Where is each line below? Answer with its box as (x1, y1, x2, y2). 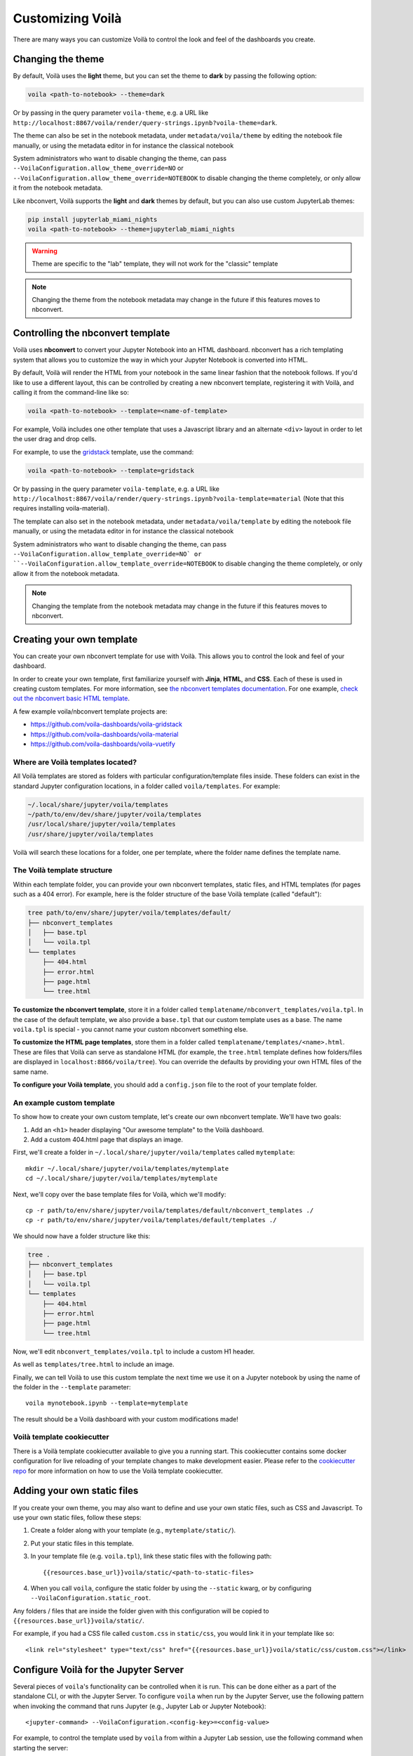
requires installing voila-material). (13, 504, 110, 513)
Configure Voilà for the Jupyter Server (13, 1663, 184, 1675)
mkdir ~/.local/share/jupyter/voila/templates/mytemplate (25, 1165, 229, 1172)
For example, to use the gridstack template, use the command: (13, 447, 194, 456)
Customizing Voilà (13, 11, 122, 26)
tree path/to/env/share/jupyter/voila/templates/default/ (27, 909, 231, 917)
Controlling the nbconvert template (13, 327, 170, 339)
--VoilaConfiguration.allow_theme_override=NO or (13, 164, 184, 172)
